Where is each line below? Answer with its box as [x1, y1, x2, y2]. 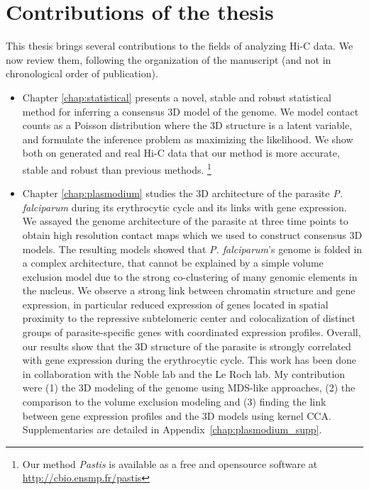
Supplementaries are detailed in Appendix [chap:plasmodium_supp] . [22, 422, 322, 437]
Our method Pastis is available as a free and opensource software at [22, 456, 318, 471]
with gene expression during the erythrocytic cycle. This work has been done [22, 352, 357, 367]
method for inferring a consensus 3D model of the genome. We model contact [22, 104, 359, 118]
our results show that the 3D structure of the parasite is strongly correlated [22, 338, 351, 353]
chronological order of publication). [6, 66, 158, 81]
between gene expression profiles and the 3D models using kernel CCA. [22, 408, 331, 423]
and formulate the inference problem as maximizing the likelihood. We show [22, 131, 353, 146]
